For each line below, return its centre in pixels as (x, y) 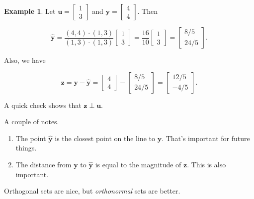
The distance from (43, 164)
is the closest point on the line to (105, 138)
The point (31, 138)
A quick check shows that (43, 105)
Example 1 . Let (30, 11)
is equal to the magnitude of (138, 164)
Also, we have (25, 60)
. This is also (207, 164)
